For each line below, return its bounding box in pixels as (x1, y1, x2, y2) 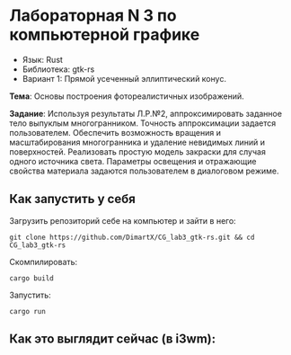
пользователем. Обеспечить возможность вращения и (9, 127, 222, 138)
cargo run (9, 306, 47, 315)
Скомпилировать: (9, 256, 78, 267)
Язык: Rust (22, 54, 63, 65)
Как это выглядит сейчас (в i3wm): (9, 332, 216, 347)
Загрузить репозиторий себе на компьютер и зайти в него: (9, 215, 236, 226)
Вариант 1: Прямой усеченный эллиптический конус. (22, 73, 227, 84)
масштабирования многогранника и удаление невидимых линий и (9, 137, 265, 147)
